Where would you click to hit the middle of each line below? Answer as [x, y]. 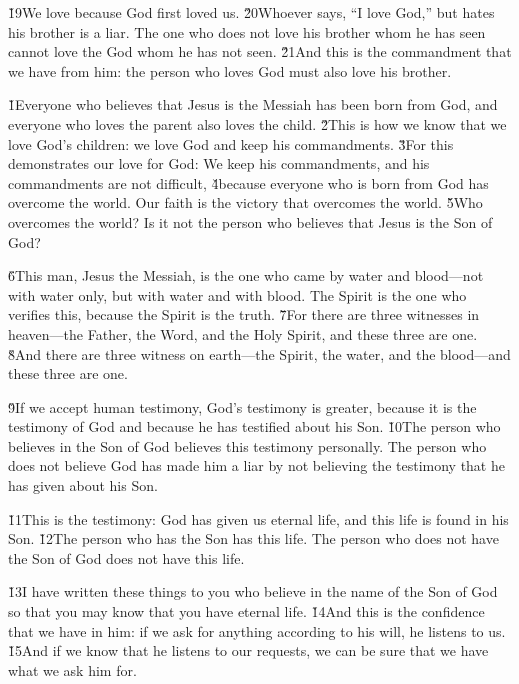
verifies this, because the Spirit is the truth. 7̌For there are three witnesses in [244, 314]
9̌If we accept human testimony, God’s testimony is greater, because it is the [242, 406]
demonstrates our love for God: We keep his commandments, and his [219, 163]
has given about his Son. [83, 485]
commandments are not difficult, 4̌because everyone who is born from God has [248, 182]
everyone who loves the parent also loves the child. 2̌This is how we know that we [257, 123]
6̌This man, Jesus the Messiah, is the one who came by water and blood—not [246, 275]
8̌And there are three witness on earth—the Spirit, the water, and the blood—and [259, 353]
